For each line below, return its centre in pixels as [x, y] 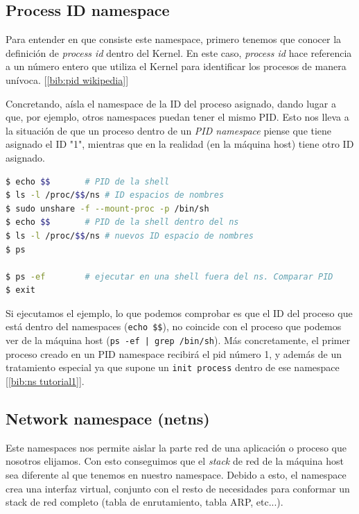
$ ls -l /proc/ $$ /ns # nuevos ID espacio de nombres [130, 235]
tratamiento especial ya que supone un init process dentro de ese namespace [173, 367]
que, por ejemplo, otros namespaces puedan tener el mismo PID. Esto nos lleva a [177, 117]
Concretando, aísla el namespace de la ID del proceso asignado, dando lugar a [171, 103]
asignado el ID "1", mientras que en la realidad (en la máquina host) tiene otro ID [180, 144]
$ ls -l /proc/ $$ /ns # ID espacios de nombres [115, 195]
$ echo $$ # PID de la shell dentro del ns [122, 222]
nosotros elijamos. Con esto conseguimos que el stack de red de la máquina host [175, 461]
